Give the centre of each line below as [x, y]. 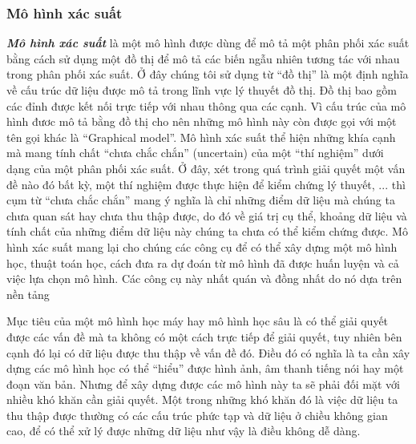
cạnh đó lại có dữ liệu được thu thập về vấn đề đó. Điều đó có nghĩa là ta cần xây [208, 352]
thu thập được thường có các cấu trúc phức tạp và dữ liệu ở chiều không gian [197, 415]
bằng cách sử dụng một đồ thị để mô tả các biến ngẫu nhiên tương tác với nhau [203, 58]
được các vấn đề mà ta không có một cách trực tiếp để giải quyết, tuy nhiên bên [204, 336]
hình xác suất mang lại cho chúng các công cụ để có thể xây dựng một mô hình [202, 246]
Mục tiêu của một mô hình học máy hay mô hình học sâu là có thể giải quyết [198, 321]
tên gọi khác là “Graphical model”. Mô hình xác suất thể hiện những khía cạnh [201, 137]
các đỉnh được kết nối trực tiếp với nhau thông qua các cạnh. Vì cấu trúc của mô [206, 105]
